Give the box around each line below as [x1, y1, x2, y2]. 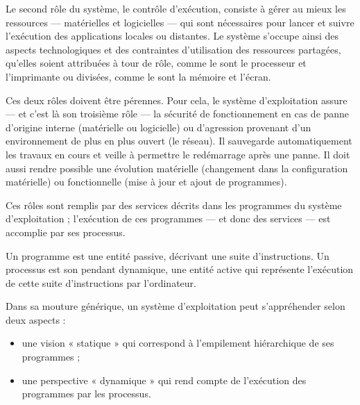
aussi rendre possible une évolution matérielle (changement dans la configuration [6, 160, 348, 175]
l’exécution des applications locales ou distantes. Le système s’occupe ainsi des [6, 28, 339, 43]
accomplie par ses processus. [6, 224, 126, 239]
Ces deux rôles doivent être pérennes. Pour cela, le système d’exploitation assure [6, 92, 348, 107]
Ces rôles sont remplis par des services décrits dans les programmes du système [6, 197, 342, 212]
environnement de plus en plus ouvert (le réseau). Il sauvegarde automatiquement [6, 133, 352, 148]
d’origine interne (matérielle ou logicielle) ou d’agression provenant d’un [6, 119, 311, 134]
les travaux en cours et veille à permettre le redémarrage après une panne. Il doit [6, 147, 350, 161]
